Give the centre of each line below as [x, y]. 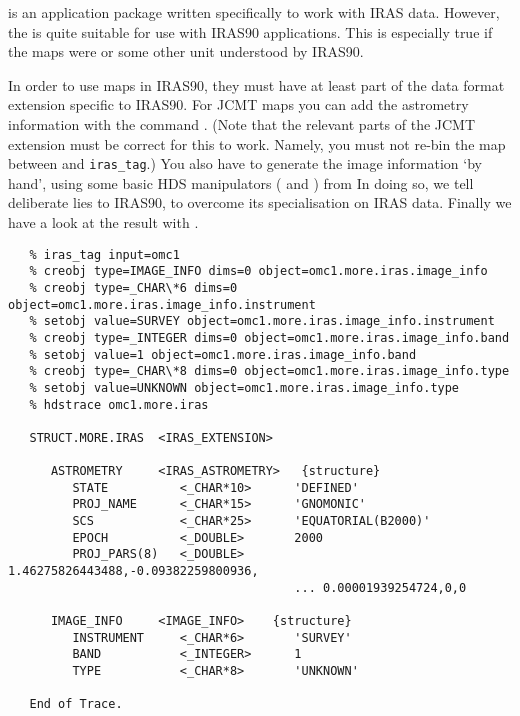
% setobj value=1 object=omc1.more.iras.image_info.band [223, 354]
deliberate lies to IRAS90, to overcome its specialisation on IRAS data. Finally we [260, 202]
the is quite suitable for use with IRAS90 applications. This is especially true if [250, 31]
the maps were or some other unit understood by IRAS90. [186, 51]
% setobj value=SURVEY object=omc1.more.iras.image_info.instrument [262, 321]
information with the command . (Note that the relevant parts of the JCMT [242, 123]
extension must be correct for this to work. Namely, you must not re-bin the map [257, 143]
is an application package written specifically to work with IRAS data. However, [254, 12]
